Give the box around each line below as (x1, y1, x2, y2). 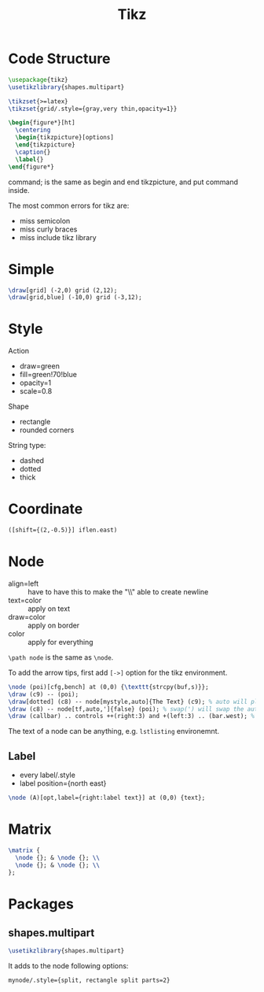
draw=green (19, 361, 60, 371)
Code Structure (8, 50, 111, 68)
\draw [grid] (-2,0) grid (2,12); (8, 286, 118, 294)
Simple (8, 260, 55, 278)
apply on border (27, 620, 80, 630)
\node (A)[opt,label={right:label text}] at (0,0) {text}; (8, 794, 206, 802)
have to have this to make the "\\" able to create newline (27, 587, 209, 596)
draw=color (8, 612, 46, 621)
